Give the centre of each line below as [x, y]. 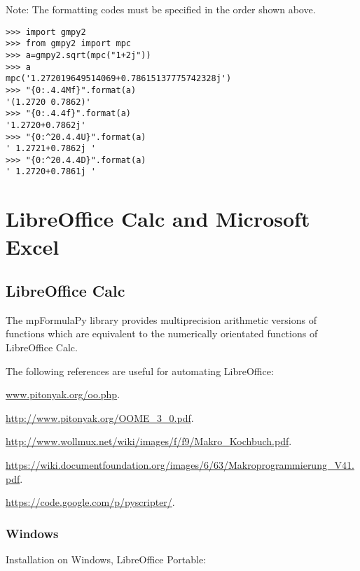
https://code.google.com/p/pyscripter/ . [90, 502]
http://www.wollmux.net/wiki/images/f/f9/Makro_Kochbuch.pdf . [149, 441]
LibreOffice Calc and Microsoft [158, 219]
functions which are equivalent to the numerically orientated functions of [162, 333]
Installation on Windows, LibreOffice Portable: [106, 559]
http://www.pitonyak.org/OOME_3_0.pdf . [100, 417]
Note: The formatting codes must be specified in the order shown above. [161, 9]
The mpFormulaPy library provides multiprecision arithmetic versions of [161, 319]
